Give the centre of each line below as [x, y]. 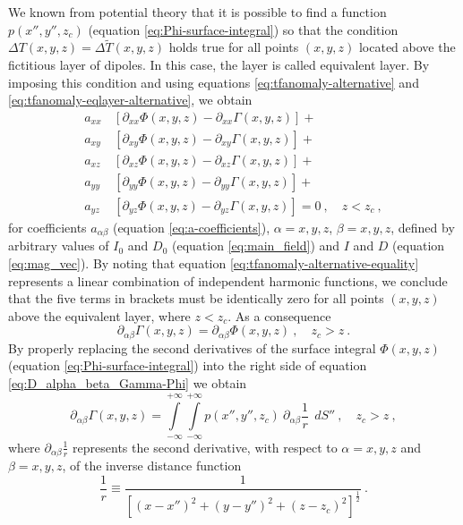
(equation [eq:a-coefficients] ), [191, 227]
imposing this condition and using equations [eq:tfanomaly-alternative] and [214, 82]
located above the [407, 47]
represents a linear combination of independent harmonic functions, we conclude [228, 280]
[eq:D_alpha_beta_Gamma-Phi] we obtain [128, 383]
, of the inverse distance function [152, 466]
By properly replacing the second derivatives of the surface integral [192, 347]
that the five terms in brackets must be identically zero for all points [196, 298]
